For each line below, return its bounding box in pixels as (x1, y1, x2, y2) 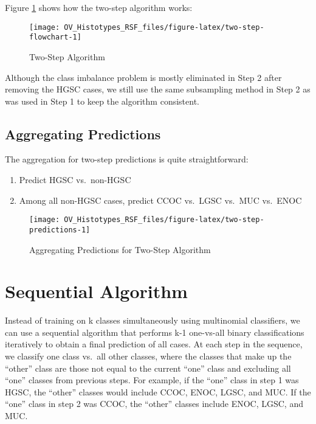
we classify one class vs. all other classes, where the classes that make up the (5, 350, 292, 363)
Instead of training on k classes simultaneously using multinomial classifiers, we (5, 314, 300, 327)
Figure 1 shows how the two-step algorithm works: (5, 1, 193, 13)
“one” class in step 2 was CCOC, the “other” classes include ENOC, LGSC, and (5, 397, 303, 410)
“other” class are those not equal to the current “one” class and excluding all (5, 361, 291, 374)
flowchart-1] (29, 33, 81, 42)
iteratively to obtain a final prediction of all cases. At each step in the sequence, (5, 338, 303, 350)
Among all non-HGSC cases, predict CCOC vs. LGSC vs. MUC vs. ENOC (19, 193, 302, 206)
